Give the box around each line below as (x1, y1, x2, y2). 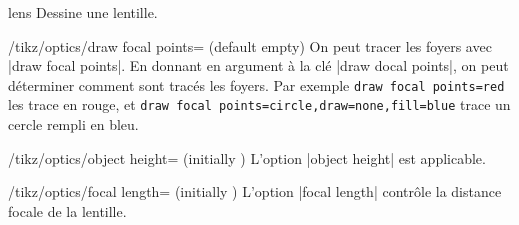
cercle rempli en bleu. (8, 114, 139, 135)
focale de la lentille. (8, 200, 127, 221)
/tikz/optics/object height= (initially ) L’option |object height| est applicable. (8, 147, 486, 168)
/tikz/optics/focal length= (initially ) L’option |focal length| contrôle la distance (8, 181, 502, 202)
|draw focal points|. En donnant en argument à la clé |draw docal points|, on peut (8, 55, 509, 76)
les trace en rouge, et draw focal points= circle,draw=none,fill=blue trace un (8, 94, 511, 115)
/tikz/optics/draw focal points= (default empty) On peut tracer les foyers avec (8, 35, 492, 56)
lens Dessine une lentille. (8, 2, 158, 22)
